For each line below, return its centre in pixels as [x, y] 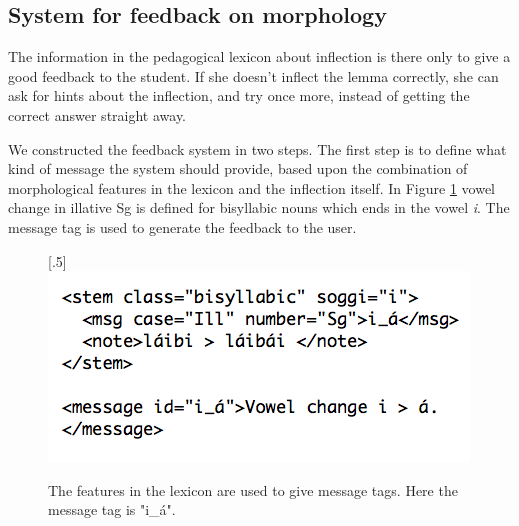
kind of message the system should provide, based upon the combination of [238, 168]
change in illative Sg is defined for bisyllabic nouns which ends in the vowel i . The [259, 207]
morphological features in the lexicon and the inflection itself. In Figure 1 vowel [251, 187]
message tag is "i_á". [112, 509]
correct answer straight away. [97, 114]
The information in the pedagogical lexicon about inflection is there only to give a [259, 56]
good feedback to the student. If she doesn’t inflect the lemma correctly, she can [253, 75]
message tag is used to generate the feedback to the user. [182, 226]
